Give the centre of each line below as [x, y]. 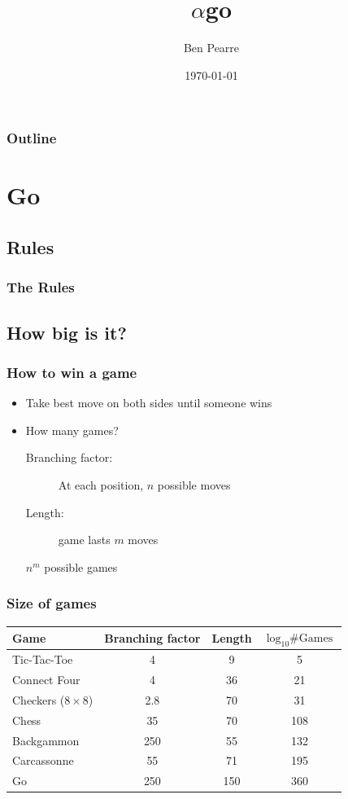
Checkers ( [39, 699]
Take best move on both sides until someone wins [149, 403]
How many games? [72, 430]
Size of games [52, 603]
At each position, [101, 485]
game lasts [84, 540]
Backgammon [46, 740]
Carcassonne [43, 760]
